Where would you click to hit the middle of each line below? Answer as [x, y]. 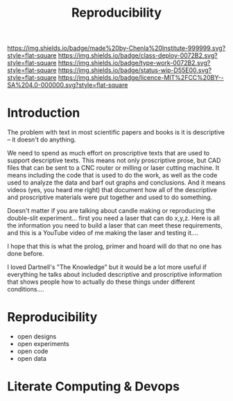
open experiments [43, 344]
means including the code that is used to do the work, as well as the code [112, 176]
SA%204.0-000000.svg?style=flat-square [68, 85]
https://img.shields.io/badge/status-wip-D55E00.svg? [135, 70]
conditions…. [26, 289]
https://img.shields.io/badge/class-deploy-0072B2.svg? [138, 56]
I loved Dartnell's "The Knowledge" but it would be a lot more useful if [107, 267]
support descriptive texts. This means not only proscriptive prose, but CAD [114, 160]
